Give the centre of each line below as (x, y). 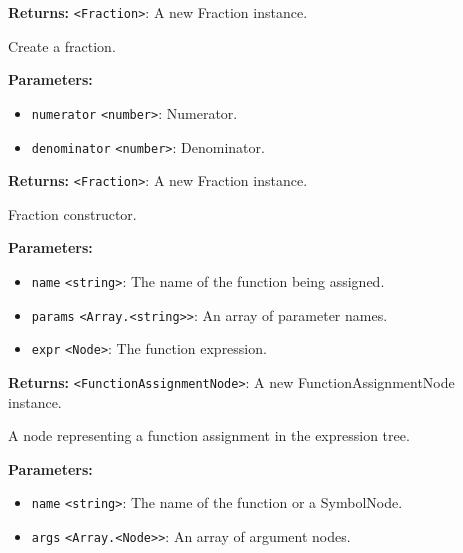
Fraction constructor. (72, 213)
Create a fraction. (62, 45)
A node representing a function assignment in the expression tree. (209, 435)
